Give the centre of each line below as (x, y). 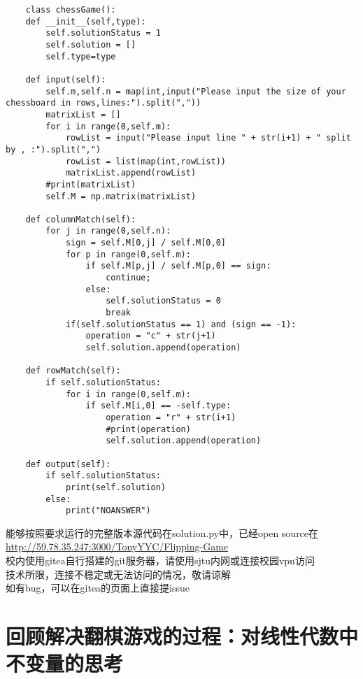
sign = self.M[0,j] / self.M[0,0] (145, 243)
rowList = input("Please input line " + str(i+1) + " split (208, 138)
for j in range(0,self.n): (108, 231)
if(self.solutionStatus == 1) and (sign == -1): (181, 324)
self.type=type (81, 56)
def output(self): (68, 464)
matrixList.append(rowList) (131, 173)
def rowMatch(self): (73, 371)
